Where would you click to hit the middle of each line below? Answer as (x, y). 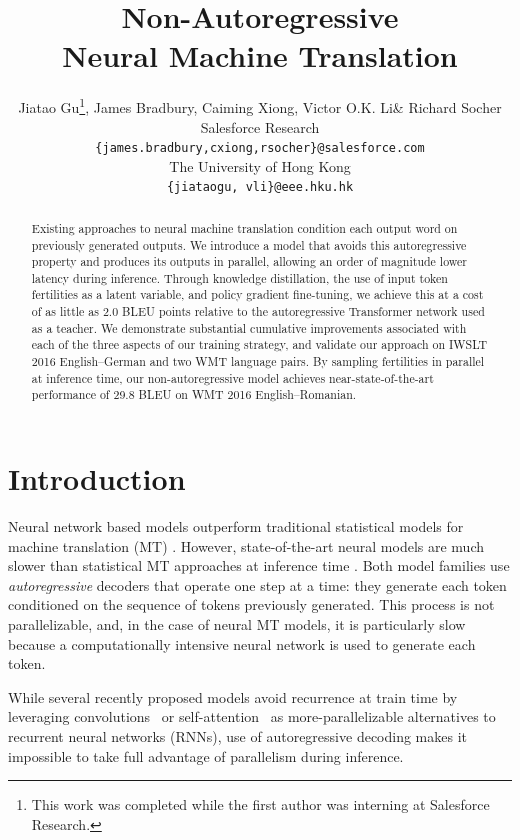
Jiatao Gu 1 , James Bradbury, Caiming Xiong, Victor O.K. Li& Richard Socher (260, 105)
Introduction (97, 478)
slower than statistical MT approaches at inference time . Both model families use (259, 565)
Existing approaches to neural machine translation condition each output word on (244, 227)
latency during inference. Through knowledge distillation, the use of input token (239, 277)
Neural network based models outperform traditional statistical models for (236, 526)
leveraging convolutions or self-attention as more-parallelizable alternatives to (252, 716)
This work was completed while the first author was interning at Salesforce (260, 804)
